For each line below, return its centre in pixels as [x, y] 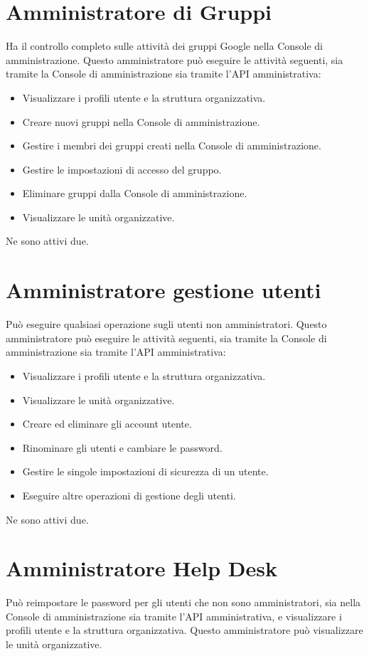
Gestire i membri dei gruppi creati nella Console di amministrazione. [172, 146]
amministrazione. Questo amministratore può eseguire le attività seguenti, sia [175, 59]
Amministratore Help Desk [141, 568]
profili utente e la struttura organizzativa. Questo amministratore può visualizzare [184, 630]
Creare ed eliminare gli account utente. [107, 424]
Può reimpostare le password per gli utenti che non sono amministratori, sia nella [183, 602]
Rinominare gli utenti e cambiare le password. [122, 447]
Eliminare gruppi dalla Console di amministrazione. [135, 193]
